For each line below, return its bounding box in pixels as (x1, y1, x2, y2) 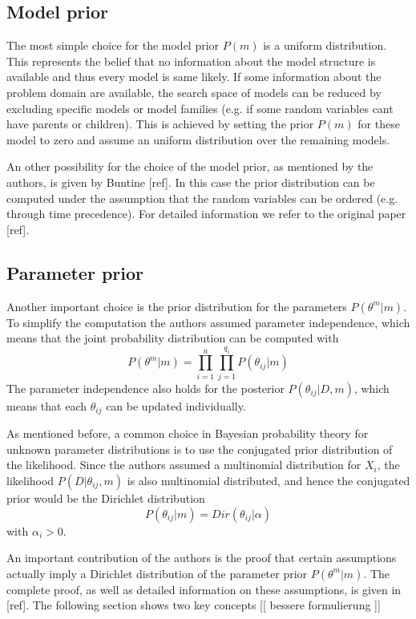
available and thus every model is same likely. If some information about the (6, 68, 382, 85)
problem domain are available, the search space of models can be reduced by (6, 83, 382, 100)
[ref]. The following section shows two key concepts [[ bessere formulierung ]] (6, 597, 381, 613)
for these (357, 115, 400, 132)
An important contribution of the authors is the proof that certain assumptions (6, 549, 397, 566)
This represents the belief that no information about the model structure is (6, 52, 376, 69)
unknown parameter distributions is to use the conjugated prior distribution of (6, 440, 393, 457)
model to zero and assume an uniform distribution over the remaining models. (6, 131, 390, 148)
